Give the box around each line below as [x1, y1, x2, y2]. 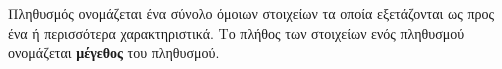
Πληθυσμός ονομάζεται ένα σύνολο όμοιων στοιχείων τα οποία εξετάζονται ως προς [8, 3, 494, 23]
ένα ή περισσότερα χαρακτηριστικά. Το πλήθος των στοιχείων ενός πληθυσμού [8, 22, 465, 43]
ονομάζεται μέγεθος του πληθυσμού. [8, 42, 220, 63]
